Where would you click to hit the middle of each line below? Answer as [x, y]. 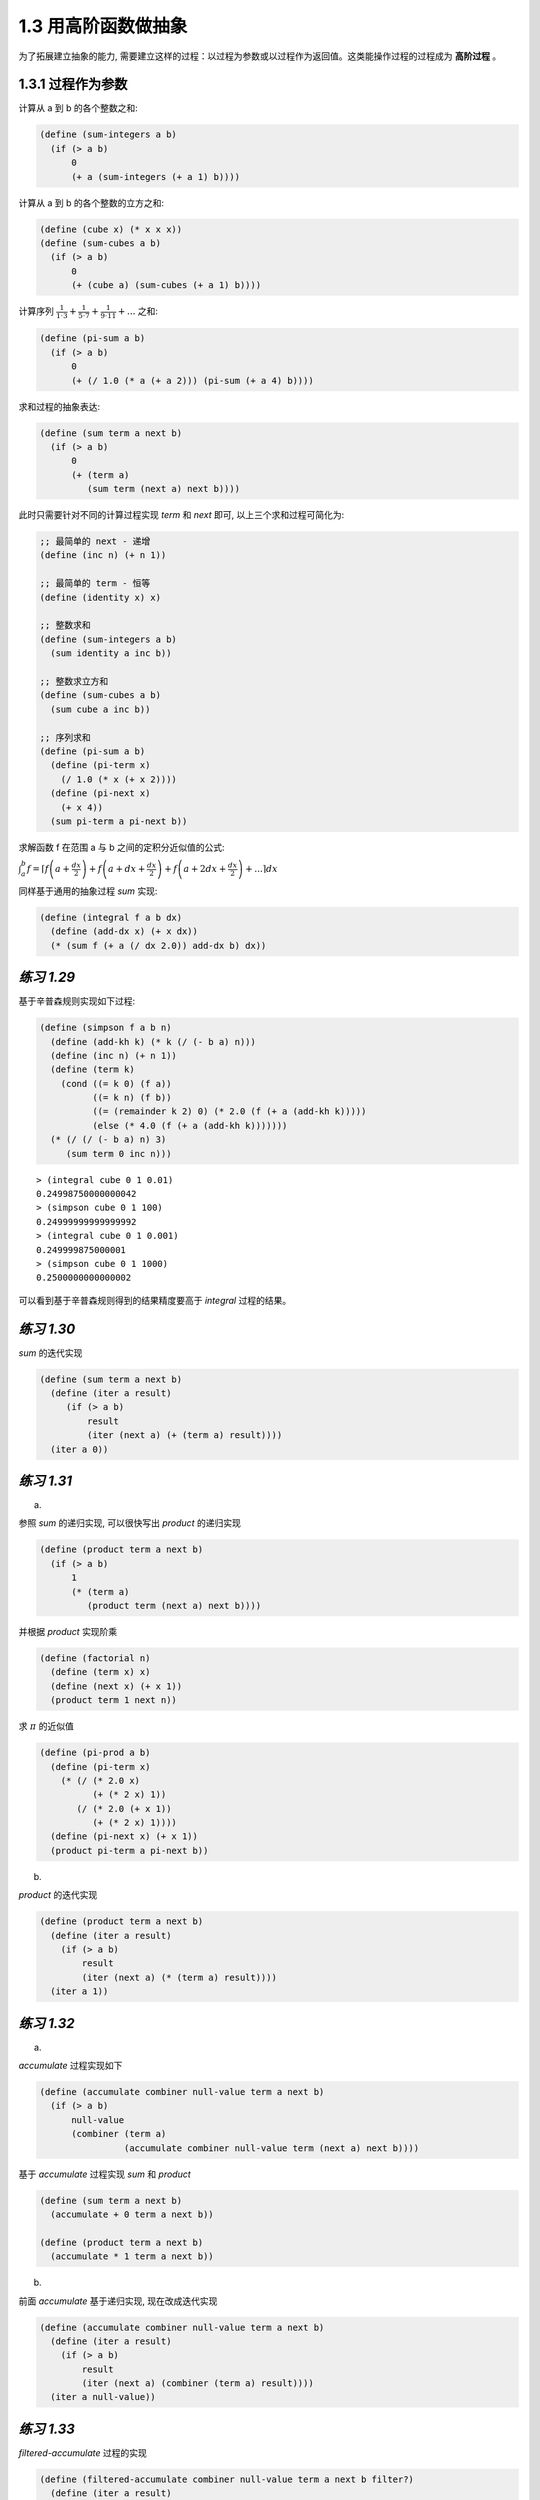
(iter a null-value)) [103, 2397]
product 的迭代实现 [58, 1895]
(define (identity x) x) [100, 597]
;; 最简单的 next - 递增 [95, 541]
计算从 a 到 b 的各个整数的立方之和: [91, 202]
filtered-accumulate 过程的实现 [82, 2452]
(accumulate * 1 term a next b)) [132, 2256]
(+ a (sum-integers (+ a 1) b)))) [155, 176]
